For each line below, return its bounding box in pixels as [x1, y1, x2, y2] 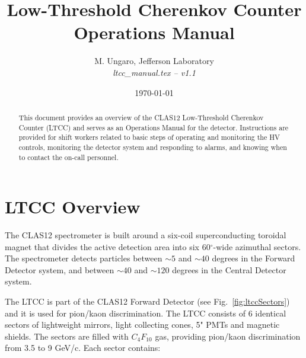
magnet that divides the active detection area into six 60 [5, 240, 211, 252]
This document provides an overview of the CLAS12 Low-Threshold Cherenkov [18, 112, 264, 122]
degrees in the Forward [212, 252, 295, 264]
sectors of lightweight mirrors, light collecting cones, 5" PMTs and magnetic [5, 318, 280, 331]
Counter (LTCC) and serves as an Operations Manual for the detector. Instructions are [18, 122, 289, 132]
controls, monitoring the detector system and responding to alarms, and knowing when [18, 142, 287, 152]
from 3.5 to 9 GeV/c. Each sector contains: [5, 341, 161, 354]
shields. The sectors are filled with [5, 330, 129, 342]
